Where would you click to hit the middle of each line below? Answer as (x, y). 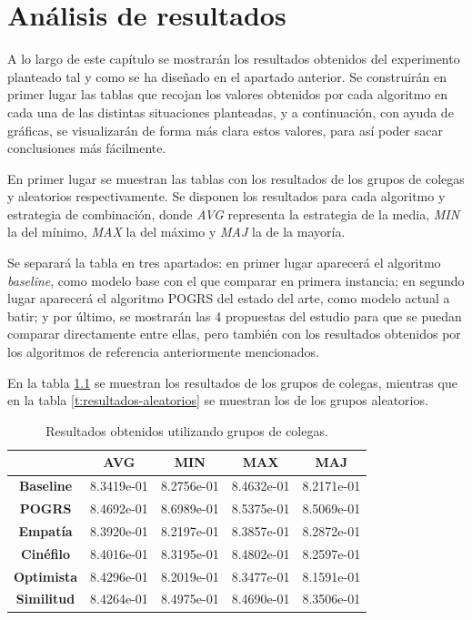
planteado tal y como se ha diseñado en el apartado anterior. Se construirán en (227, 76)
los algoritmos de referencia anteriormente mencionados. (164, 352)
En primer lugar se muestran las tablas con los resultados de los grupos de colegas (236, 178)
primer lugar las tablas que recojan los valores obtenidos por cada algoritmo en (228, 94)
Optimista (46, 576)
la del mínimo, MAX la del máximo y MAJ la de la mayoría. (176, 232)
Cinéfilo (45, 553)
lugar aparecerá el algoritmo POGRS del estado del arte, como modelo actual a (229, 298)
